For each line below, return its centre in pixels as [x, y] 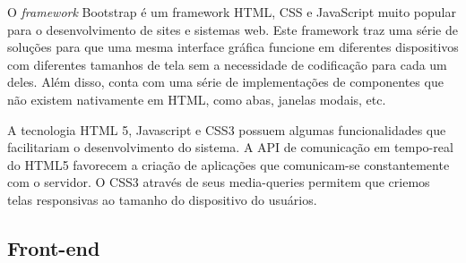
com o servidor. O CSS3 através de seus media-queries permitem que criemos [219, 182]
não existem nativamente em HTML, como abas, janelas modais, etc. [197, 99]
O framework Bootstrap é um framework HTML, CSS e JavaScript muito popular [232, 12]
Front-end [54, 247]
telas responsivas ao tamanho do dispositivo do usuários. [162, 199]
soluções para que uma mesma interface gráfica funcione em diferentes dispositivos [233, 47]
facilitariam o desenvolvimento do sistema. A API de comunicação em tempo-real [230, 147]
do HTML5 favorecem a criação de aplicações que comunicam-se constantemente [229, 164]
